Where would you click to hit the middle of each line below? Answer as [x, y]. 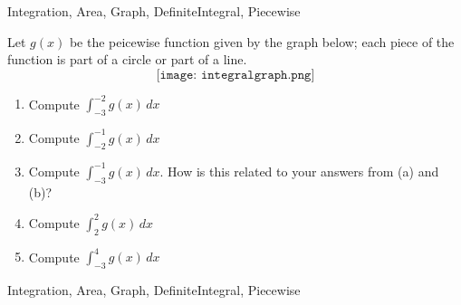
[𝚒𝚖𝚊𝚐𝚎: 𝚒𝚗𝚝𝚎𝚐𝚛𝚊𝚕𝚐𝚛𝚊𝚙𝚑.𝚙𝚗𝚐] [235, 75]
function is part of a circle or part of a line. [127, 59]
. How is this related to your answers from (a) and [299, 171]
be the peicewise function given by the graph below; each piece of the [262, 41]
